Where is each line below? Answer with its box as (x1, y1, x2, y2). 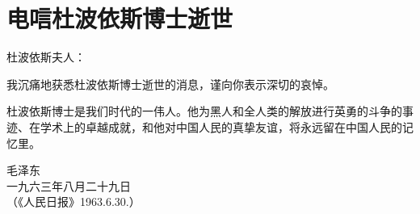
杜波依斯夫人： (6, 48, 86, 65)
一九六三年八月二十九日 (6, 177, 131, 194)
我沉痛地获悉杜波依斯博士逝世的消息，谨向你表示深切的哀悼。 (6, 75, 334, 92)
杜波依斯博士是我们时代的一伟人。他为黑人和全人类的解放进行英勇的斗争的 (6, 103, 402, 120)
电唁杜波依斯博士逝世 (6, 2, 233, 35)
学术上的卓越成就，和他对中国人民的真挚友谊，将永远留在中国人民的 (40, 118, 402, 135)
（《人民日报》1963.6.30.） (6, 193, 141, 210)
